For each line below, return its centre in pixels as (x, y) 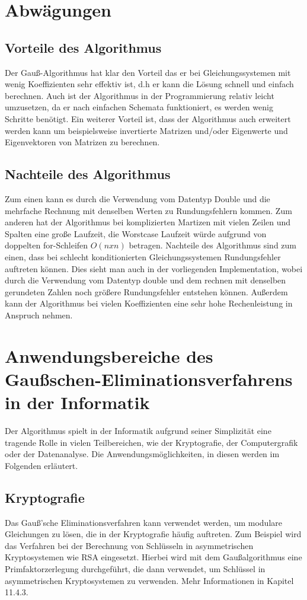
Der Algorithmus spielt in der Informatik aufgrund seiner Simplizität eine (138, 430)
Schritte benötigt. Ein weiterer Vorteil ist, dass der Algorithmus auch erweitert (148, 118)
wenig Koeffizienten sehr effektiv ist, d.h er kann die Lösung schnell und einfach (149, 84)
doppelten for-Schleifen (47, 245)
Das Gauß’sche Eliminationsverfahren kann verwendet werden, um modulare (143, 522)
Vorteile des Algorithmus (83, 47)
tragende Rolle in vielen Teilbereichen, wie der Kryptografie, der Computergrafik (151, 442)
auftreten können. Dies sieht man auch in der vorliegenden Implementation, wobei (154, 268)
